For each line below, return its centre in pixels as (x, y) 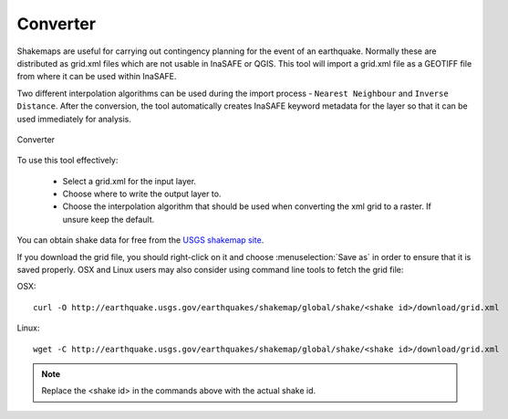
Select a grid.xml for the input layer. (129, 181)
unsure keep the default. (109, 219)
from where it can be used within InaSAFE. (97, 77)
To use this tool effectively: (67, 161)
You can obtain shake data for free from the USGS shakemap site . (140, 240)
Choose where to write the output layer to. (142, 194)
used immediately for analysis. (74, 119)
